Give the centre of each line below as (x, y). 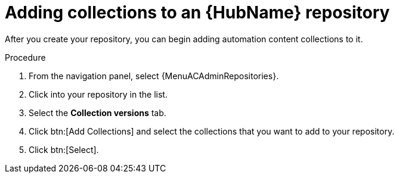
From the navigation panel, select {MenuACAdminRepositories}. (154, 76)
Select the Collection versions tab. (98, 113)
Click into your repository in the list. (98, 94)
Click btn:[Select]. (64, 149)
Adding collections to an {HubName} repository (197, 13)
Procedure (25, 57)
